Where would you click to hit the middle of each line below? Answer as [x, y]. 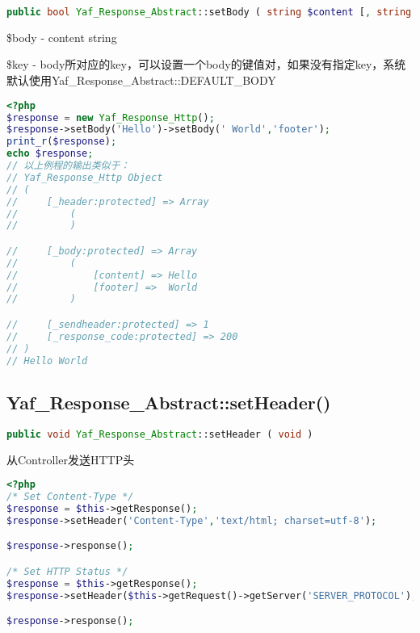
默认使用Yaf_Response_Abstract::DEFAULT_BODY [141, 80]
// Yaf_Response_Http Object [85, 177]
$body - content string [62, 37]
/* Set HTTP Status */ [67, 571]
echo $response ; [50, 154]
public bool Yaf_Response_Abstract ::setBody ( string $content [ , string [209, 12]
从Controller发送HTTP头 [71, 459]
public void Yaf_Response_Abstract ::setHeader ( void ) [160, 434]
